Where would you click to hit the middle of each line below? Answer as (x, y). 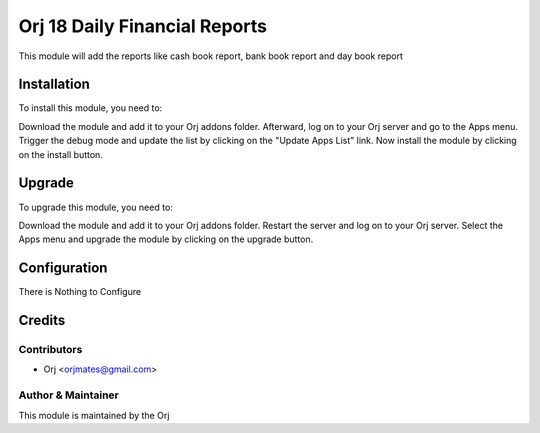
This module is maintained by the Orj (94, 415)
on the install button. (61, 154)
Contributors (50, 349)
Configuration (63, 268)
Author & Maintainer (68, 395)
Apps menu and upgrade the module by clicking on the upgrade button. (166, 239)
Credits (42, 320)
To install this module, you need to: (90, 108)
